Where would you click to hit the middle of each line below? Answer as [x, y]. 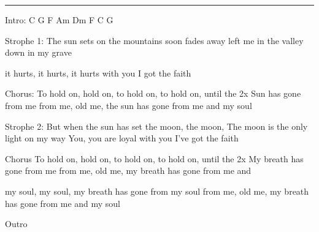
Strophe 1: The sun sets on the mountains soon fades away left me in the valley [154, 40]
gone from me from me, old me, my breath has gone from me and [128, 170]
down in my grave [38, 52]
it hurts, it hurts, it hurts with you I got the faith [98, 73]
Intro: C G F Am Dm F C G [59, 20]
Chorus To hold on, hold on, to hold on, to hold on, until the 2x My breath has [154, 158]
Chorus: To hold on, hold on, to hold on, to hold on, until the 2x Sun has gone [153, 93]
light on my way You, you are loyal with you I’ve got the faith [122, 138]
